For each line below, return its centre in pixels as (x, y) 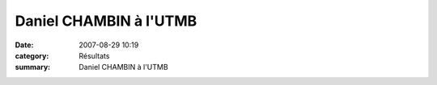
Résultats (94, 55)
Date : (24, 45)
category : (32, 55)
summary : (33, 67)
